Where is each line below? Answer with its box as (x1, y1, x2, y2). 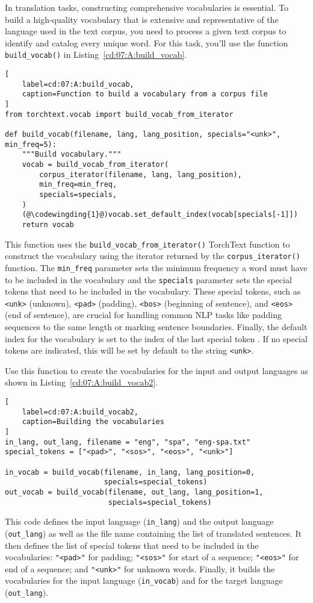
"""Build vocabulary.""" (22, 150, 122, 159)
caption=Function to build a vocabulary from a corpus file (22, 90, 268, 99)
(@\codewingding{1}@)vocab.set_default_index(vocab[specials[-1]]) (22, 210, 298, 219)
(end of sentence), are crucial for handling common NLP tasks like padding (5, 308, 282, 321)
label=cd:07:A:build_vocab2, (22, 407, 138, 416)
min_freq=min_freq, (39, 180, 117, 189)
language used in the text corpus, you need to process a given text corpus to (5, 25, 287, 37)
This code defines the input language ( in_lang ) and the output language (5, 515, 274, 528)
